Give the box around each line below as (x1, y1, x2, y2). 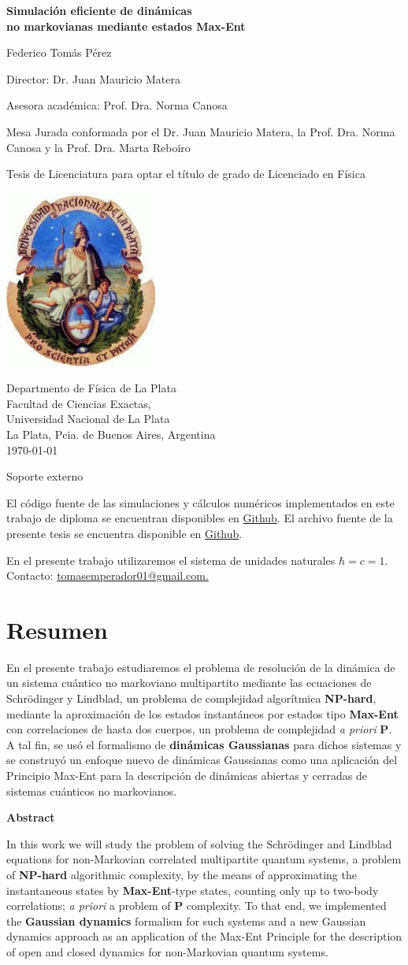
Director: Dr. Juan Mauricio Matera (6, 70, 180, 87)
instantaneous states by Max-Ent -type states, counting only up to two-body (6, 881, 379, 898)
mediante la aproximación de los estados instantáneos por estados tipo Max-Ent (6, 705, 399, 722)
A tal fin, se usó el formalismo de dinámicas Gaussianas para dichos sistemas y (6, 736, 402, 752)
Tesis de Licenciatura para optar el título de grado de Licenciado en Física (6, 165, 365, 182)
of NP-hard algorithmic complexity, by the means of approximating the (6, 866, 357, 882)
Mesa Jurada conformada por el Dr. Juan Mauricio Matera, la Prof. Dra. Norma (6, 123, 395, 139)
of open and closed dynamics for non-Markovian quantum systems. (6, 943, 328, 959)
